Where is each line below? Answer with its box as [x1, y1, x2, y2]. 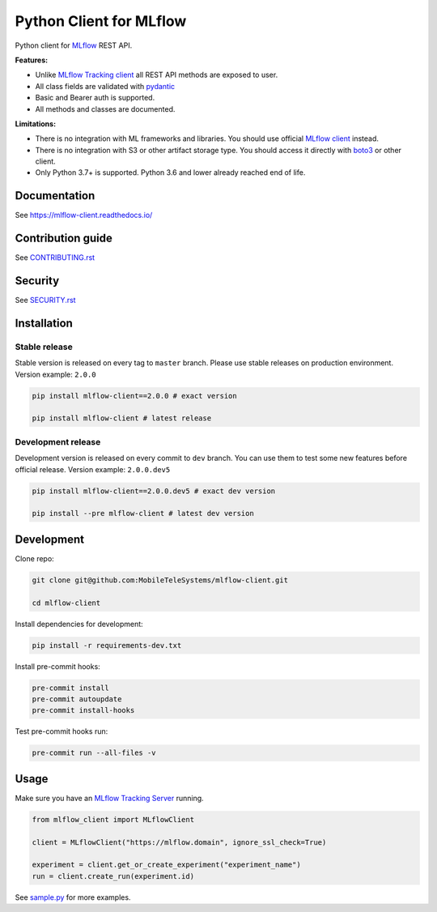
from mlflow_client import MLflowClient [32, 815, 194, 824]
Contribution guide [15, 232, 112, 245]
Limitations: [15, 118, 57, 129]
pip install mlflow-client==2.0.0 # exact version [32, 391, 238, 400]
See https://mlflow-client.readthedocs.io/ [15, 211, 153, 220]
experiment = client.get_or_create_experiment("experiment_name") [32, 860, 301, 870]
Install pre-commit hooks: [15, 661, 100, 671]
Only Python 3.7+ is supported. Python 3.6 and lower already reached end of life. [35, 168, 306, 177]
